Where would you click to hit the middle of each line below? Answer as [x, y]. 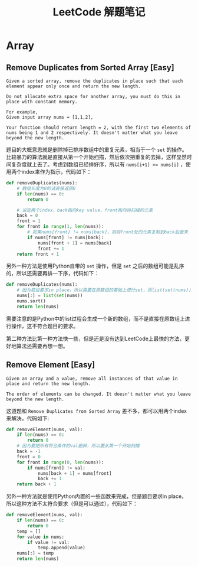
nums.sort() [31, 301]
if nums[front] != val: [56, 468]
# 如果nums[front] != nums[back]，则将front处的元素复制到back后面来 [108, 232]
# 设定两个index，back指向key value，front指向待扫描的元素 [85, 210]
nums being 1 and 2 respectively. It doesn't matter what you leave [92, 133]
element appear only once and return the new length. [74, 86]
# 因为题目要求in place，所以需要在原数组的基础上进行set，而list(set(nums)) [104, 290]
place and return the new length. [49, 384]
